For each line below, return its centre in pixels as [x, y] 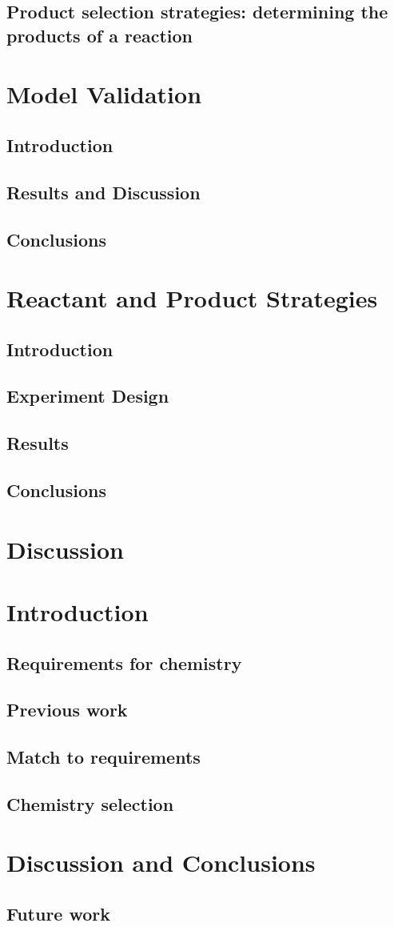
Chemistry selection [90, 803]
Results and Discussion [103, 192]
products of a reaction [99, 35]
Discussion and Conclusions [161, 863]
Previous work [67, 710]
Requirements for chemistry [124, 662]
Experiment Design [88, 396]
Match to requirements [103, 757]
